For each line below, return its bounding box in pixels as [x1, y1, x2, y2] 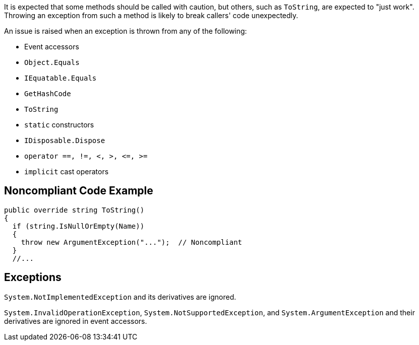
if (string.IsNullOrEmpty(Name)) [12, 222, 145, 230]
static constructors [24, 120, 94, 129]
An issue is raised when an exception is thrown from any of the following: [4, 27, 247, 35]
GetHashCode [24, 90, 71, 98]
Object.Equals [24, 58, 80, 66]
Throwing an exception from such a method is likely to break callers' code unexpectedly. [4, 11, 298, 20]
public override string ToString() [4, 205, 145, 214]
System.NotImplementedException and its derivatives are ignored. [4, 292, 236, 301]
